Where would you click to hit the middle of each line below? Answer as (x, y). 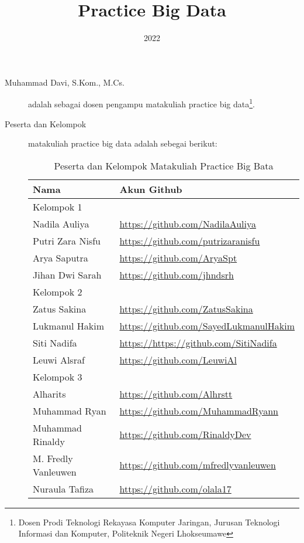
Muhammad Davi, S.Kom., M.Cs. (65, 82)
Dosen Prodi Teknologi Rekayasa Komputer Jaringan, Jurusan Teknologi (149, 522)
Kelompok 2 (58, 291)
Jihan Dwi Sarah (67, 274)
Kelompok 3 (58, 376)
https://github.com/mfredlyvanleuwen (198, 465)
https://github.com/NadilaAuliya (188, 223)
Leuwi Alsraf (59, 359)
